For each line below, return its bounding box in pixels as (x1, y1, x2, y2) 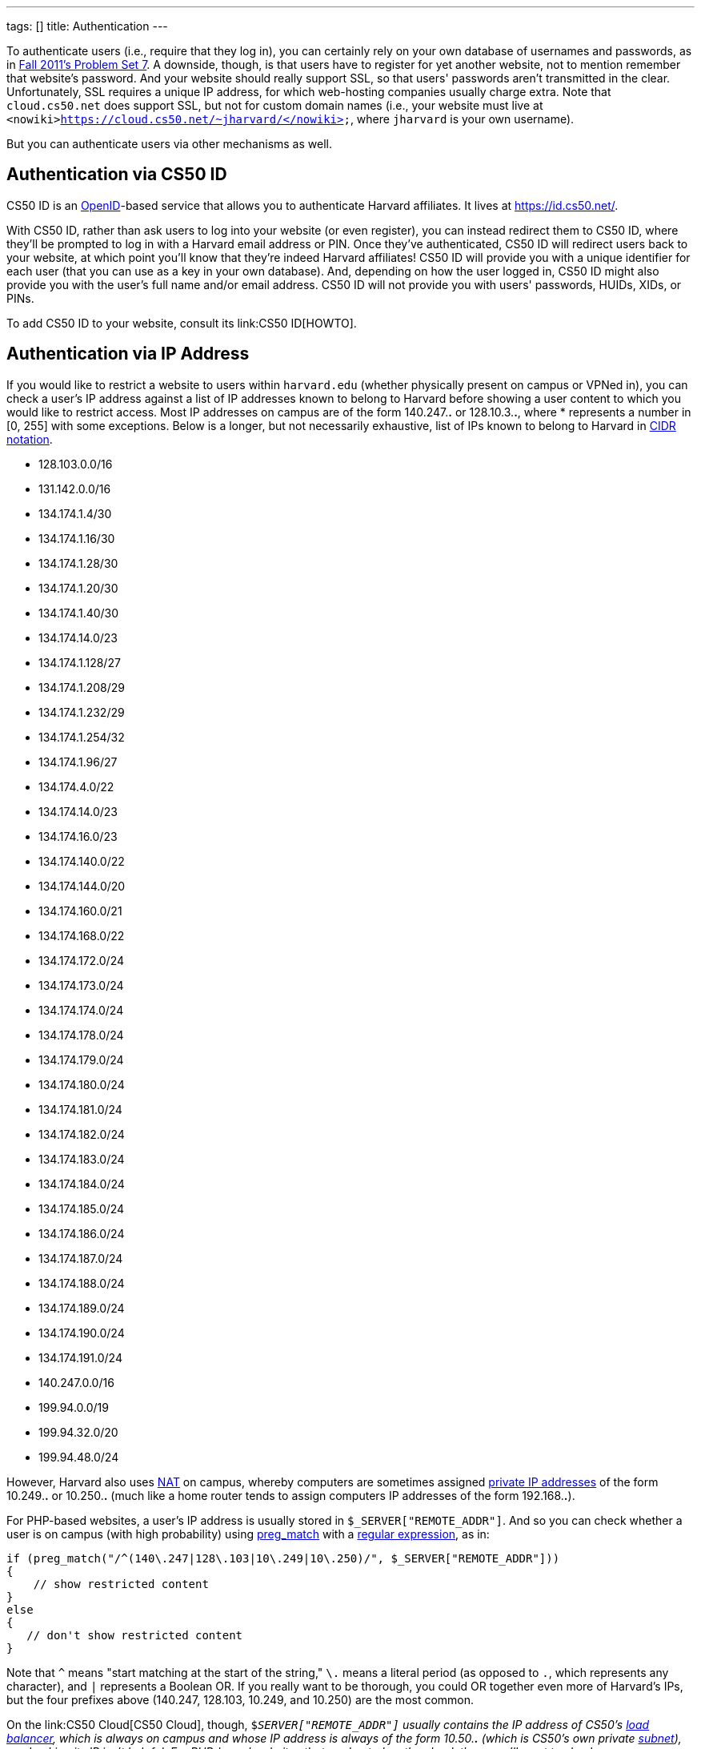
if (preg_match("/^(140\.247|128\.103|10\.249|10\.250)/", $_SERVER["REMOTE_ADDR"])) (6, 1551, 560, 1565)
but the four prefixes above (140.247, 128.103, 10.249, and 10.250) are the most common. (6, 1692, 475, 1707)
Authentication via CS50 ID (6, 164, 227, 185)
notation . (6, 432, 53, 446)
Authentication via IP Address (6, 344, 250, 364)
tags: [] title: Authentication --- (6, 19, 168, 33)
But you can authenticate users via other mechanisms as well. (6, 137, 332, 151)
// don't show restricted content (26, 1628, 243, 1642)
